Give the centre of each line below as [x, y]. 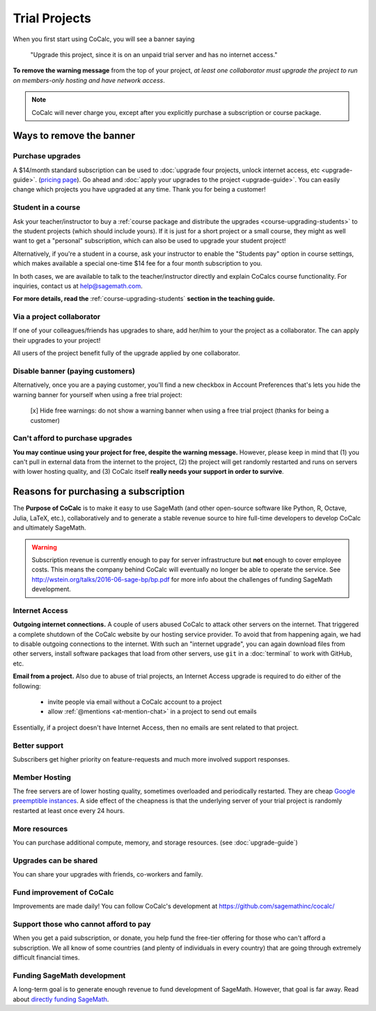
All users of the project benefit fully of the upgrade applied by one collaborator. [126, 353]
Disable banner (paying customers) [74, 371]
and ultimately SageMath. [49, 528]
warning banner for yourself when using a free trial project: [97, 394]
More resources [40, 828]
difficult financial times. [46, 957]
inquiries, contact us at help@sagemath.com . [78, 286]
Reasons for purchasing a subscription [99, 492]
